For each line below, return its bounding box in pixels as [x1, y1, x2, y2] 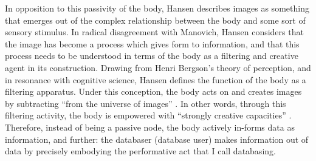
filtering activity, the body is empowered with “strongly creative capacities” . [5, 109, 292, 122]
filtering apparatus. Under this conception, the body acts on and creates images [5, 85, 302, 98]
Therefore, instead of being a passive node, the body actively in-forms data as [5, 120, 295, 133]
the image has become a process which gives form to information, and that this [5, 37, 300, 50]
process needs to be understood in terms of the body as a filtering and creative [5, 49, 298, 62]
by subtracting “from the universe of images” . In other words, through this [5, 97, 286, 109]
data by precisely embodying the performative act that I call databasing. [5, 145, 276, 157]
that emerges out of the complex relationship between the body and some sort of [5, 13, 306, 26]
